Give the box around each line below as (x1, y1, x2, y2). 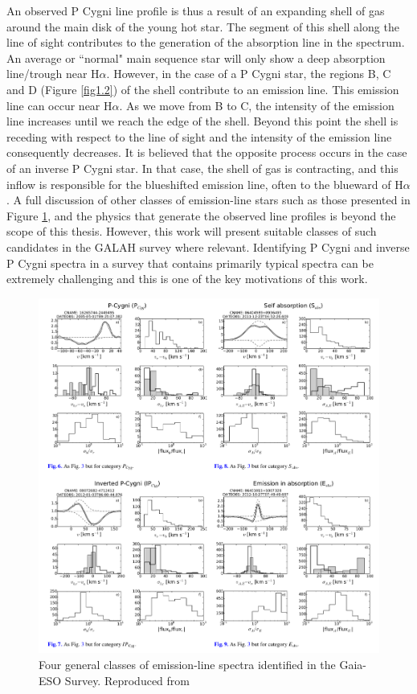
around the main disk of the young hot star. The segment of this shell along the (6, 18, 399, 35)
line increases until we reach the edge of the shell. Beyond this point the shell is (6, 113, 399, 129)
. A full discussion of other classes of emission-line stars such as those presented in (6, 191, 411, 208)
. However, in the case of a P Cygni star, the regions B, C (106, 65, 391, 82)
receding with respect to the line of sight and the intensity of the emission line (6, 128, 392, 145)
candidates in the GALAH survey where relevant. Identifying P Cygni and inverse (6, 238, 410, 255)
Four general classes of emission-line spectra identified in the (39, 655, 336, 672)
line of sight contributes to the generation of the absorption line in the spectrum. (6, 34, 405, 51)
